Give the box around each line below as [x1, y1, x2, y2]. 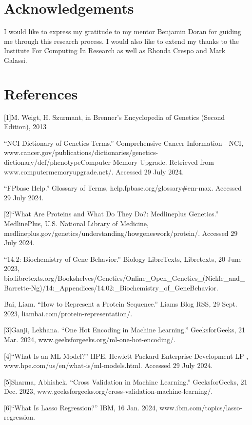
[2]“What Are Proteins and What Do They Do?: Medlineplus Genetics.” [4, 209, 219, 219]
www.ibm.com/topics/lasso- [159, 402, 243, 412]
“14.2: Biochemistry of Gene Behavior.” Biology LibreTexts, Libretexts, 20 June [4, 253, 242, 264]
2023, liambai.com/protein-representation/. [4, 308, 133, 318]
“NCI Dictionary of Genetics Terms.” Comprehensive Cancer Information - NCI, [4, 137, 244, 148]
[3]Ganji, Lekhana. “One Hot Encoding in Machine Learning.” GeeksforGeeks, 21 [4, 325, 246, 335]
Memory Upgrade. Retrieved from [113, 157, 214, 167]
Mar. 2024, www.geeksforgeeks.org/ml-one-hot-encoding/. [4, 334, 176, 344]
